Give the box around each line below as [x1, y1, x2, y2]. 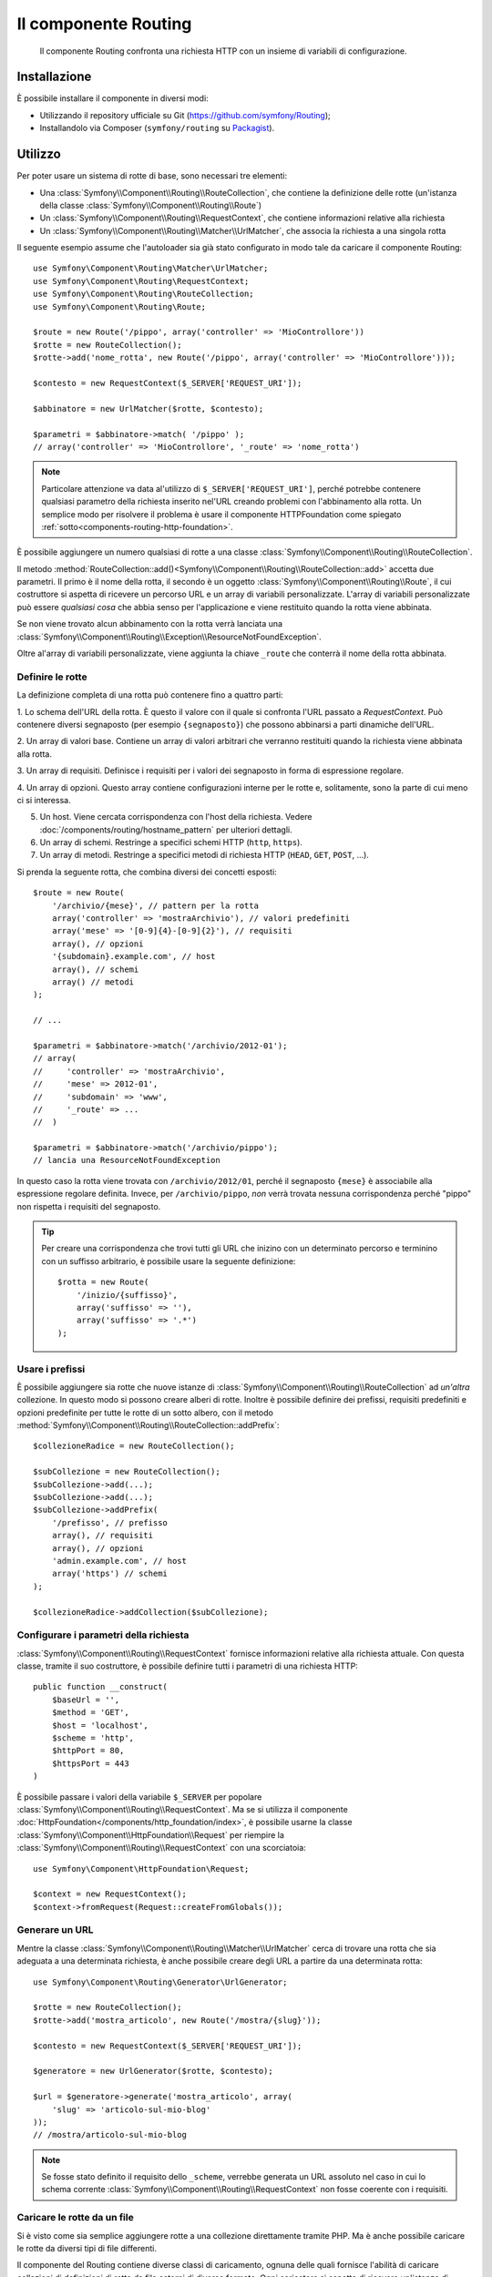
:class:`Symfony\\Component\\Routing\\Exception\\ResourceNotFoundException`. [16, 631, 323, 642]
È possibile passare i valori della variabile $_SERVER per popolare [16, 1791, 262, 1802]
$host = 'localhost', [51, 1720, 149, 1731]
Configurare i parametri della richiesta [16, 1629, 190, 1641]
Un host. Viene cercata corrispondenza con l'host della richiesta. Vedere [39, 812, 313, 822]
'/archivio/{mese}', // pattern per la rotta [51, 900, 260, 911]
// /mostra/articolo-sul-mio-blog [33, 2129, 187, 2140]
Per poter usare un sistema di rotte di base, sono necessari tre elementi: [16, 170, 287, 181]
